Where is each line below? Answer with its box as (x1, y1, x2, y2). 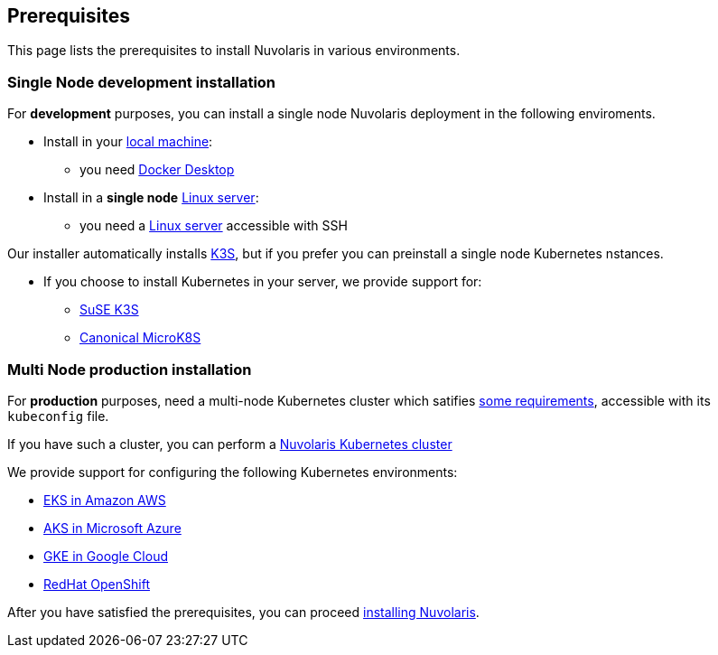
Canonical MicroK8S (79, 330, 201, 346)
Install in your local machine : (43, 134, 213, 150)
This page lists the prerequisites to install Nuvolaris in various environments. (7, 42, 461, 59)
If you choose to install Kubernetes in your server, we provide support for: (43, 274, 482, 290)
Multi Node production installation (7, 360, 252, 379)
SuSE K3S (79, 302, 139, 318)
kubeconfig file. (7, 407, 109, 424)
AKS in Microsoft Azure (43, 519, 182, 536)
